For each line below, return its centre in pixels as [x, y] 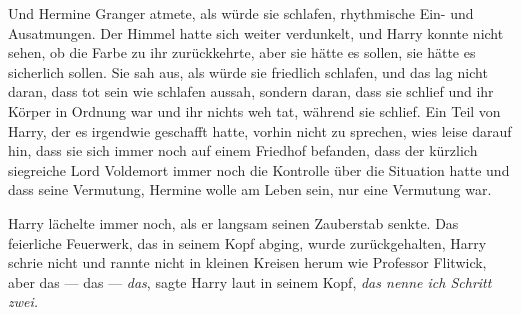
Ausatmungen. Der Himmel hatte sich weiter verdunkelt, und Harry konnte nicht [256, 32]
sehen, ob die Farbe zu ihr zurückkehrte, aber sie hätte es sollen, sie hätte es [242, 52]
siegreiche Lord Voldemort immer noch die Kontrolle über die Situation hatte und [259, 169]
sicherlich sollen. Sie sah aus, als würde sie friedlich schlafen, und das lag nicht [248, 71]
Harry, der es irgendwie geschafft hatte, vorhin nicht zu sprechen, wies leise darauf [260, 130]
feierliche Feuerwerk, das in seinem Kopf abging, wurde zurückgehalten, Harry [247, 242]
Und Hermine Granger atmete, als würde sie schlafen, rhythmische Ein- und [241, 13]
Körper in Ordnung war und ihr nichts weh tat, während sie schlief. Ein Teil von [254, 110]
